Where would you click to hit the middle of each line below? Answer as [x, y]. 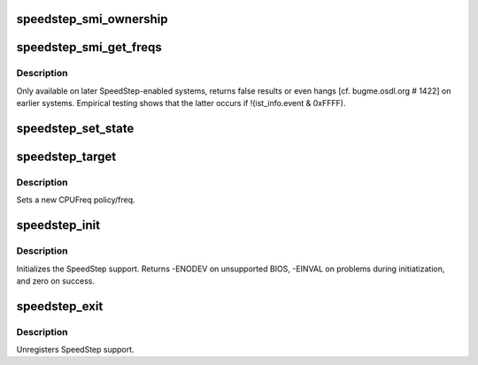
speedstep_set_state [75, 128]
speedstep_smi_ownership [92, 19]
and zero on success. [55, 281]
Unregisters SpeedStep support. [75, 350]
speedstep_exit [60, 306]
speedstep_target [66, 156]
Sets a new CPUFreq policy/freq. [76, 200]
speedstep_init [58, 225]
